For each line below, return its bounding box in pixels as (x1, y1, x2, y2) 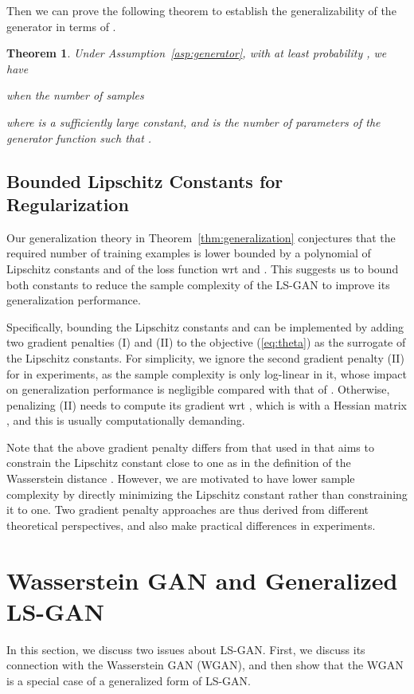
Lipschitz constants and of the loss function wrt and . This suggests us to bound (6, 260, 399, 276)
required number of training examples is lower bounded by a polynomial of (6, 245, 371, 261)
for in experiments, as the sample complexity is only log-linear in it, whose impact (6, 365, 407, 382)
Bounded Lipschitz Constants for (6, 168, 283, 193)
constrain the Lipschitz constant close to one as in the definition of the (6, 454, 351, 471)
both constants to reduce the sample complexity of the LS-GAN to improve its (6, 276, 390, 292)
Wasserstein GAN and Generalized (6, 563, 398, 596)
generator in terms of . (6, 18, 116, 34)
